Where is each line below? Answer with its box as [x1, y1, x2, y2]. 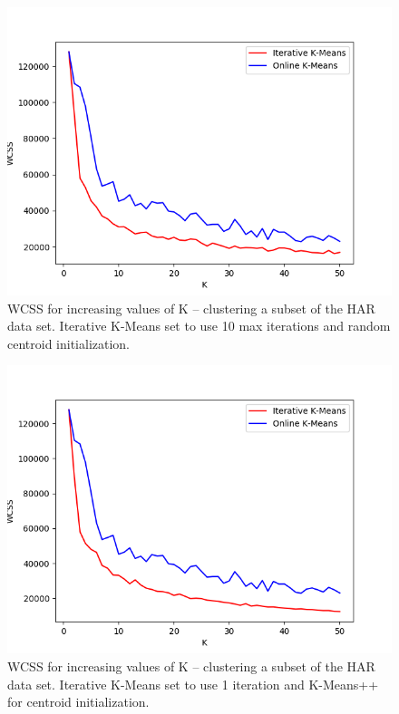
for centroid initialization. [7, 692, 150, 711]
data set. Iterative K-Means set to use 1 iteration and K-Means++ [7, 674, 379, 693]
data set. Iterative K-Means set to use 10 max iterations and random [7, 316, 391, 335]
